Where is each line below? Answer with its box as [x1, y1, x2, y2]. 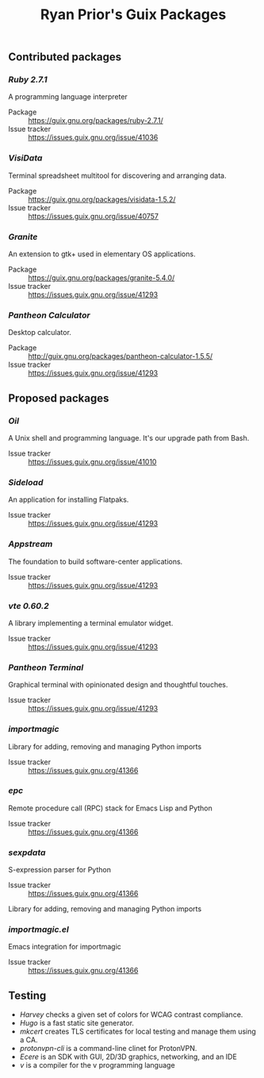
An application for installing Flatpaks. [8, 495, 129, 505]
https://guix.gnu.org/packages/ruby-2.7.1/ [28, 116, 164, 125]
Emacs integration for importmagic [8, 942, 121, 952]
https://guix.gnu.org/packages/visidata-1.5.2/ [28, 194, 176, 204]
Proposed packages [8, 391, 109, 405]
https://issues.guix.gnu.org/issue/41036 [28, 133, 159, 142]
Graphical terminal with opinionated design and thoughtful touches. [8, 680, 228, 690]
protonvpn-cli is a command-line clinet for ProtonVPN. [19, 1044, 197, 1053]
